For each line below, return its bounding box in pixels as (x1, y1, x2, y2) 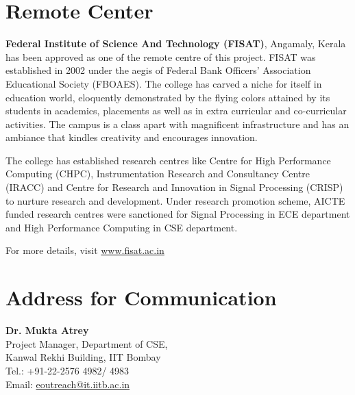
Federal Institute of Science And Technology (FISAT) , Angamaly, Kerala (5, 36, 346, 51)
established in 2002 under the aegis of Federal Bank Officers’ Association (5, 63, 311, 77)
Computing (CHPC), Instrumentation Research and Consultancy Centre (5, 166, 310, 181)
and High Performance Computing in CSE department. (5, 220, 238, 234)
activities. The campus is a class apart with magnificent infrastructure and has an (5, 116, 350, 131)
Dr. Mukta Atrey (5, 323, 89, 337)
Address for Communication (5, 283, 277, 311)
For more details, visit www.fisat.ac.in (5, 243, 164, 257)
